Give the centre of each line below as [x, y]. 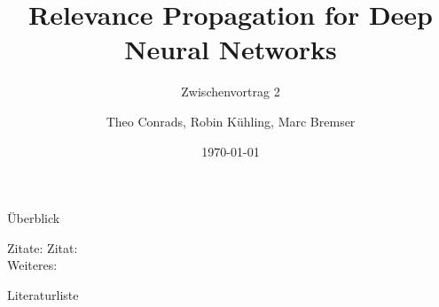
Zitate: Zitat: [43, 247]
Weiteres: [32, 265]
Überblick [34, 218]
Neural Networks [231, 49]
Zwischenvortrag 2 [231, 92]
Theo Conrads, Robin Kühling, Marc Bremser [231, 121]
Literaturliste [43, 294]
